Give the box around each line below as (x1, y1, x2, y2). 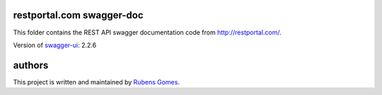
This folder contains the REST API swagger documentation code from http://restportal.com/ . (13, 28, 282, 37)
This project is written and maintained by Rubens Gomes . (13, 77, 180, 86)
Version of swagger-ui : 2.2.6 (13, 41, 97, 49)
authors (13, 59, 49, 71)
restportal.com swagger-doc (13, 9, 144, 21)
